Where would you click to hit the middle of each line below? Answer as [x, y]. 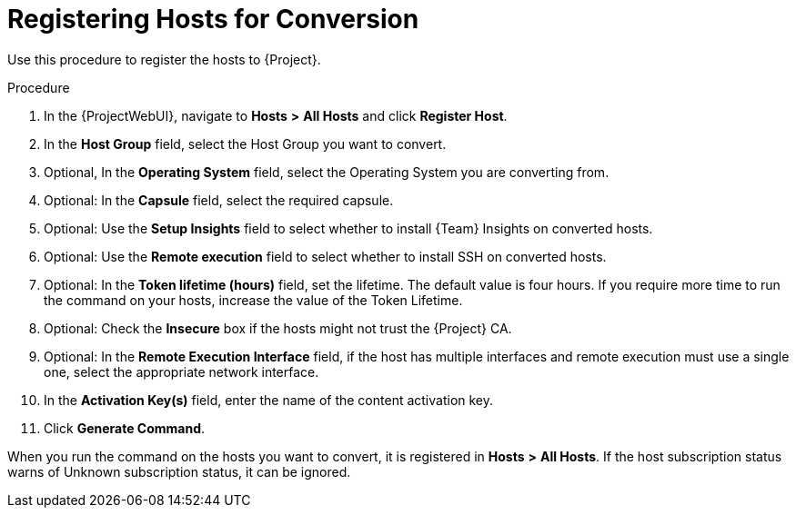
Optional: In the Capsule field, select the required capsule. [219, 200]
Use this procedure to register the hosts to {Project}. [164, 59]
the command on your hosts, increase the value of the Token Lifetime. [253, 300]
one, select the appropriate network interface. [181, 371]
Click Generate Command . [125, 428]
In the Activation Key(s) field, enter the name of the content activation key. [269, 400]
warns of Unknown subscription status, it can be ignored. [179, 471]
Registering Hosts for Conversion [213, 19]
